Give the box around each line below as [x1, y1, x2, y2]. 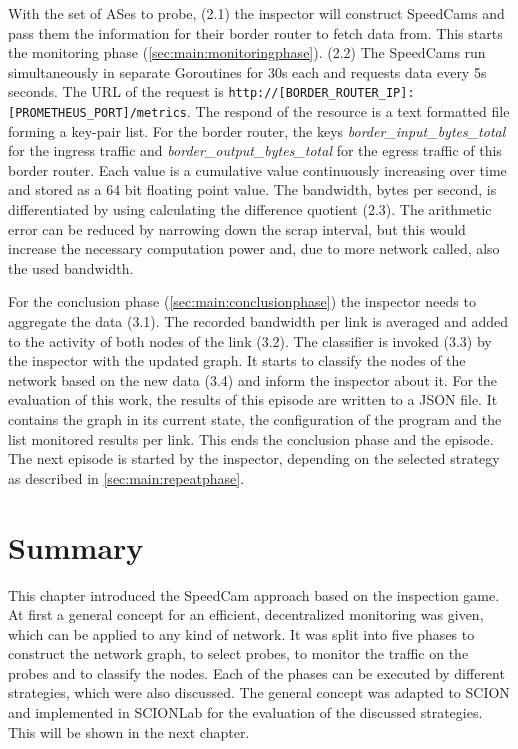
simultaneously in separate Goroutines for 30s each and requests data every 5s [8, 61, 487, 82]
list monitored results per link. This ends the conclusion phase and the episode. [8, 428, 494, 449]
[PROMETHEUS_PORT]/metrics [8, 106, 187, 121]
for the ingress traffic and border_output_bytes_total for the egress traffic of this [8, 140, 502, 161]
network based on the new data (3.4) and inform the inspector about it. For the [8, 369, 497, 390]
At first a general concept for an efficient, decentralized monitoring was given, [8, 604, 484, 625]
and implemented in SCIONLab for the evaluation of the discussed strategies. [8, 702, 483, 723]
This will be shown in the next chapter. [8, 721, 250, 742]
